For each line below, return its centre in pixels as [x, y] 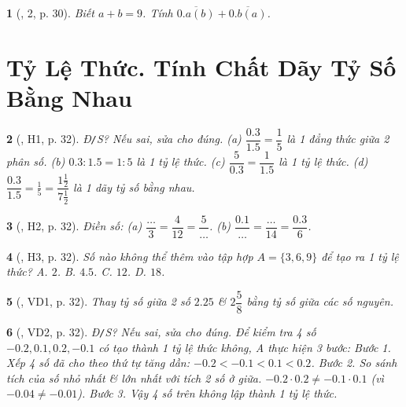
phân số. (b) [36, 161]
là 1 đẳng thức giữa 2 [338, 139]
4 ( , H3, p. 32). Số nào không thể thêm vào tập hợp [130, 256]
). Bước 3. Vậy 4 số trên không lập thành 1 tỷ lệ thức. [207, 393]
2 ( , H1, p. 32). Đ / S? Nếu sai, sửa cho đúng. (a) [124, 139]
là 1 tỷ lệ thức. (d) [323, 161]
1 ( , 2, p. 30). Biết [50, 13]
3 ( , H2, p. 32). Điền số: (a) [74, 226]
